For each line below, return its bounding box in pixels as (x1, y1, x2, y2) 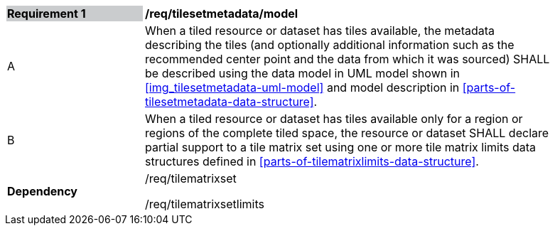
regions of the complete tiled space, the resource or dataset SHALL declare (145, 126, 549, 140)
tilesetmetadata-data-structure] (145, 95, 314, 109)
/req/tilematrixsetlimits (145, 197, 264, 211)
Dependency (7, 184, 77, 198)
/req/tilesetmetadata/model (145, 6, 298, 21)
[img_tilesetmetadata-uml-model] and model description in (145, 80, 460, 95)
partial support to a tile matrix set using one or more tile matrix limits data (145, 140, 537, 154)
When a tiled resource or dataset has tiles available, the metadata (145, 23, 495, 38)
